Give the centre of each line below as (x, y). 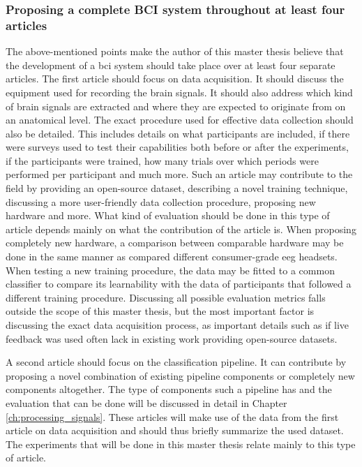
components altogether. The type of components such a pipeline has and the (169, 389)
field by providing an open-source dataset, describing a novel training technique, (177, 188)
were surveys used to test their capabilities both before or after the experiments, (177, 147)
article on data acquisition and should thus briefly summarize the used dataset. (175, 430)
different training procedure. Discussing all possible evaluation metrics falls (166, 297)
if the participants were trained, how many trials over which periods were (162, 160)
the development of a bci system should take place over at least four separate (171, 65)
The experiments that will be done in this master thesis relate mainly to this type (181, 444)
